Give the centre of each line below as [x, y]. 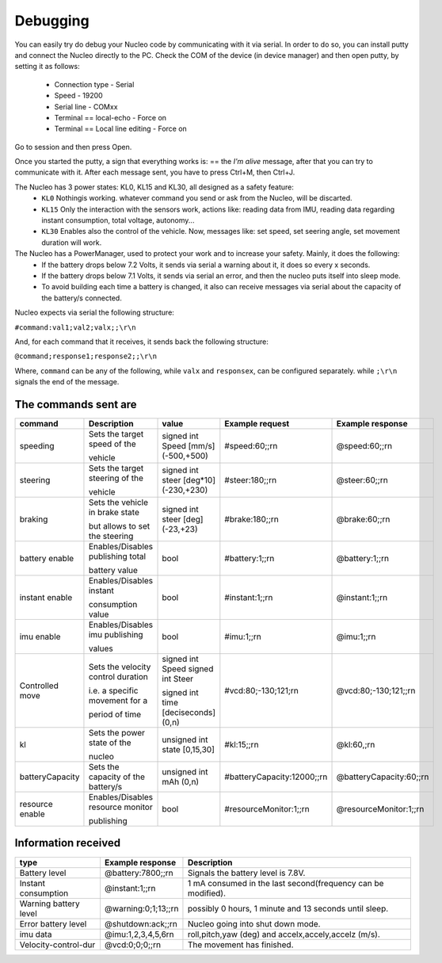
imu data [36, 934]
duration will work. [72, 243]
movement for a [118, 700]
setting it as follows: [47, 67]
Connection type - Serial [94, 84]
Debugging [52, 21]
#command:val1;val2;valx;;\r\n [75, 327]
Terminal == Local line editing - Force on [121, 129]
